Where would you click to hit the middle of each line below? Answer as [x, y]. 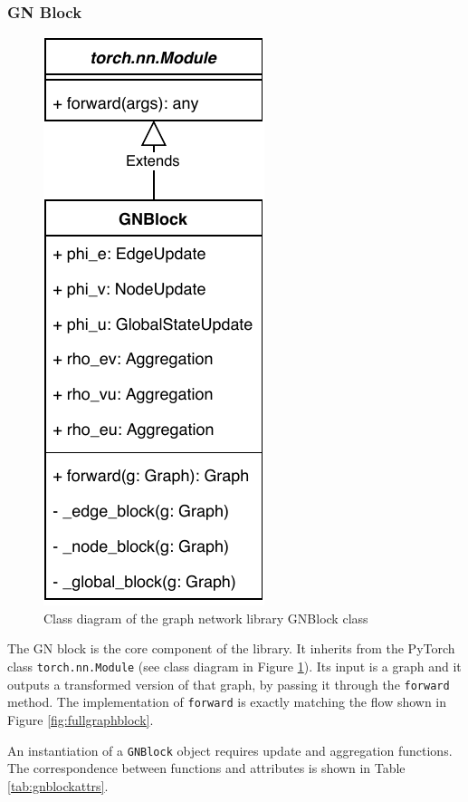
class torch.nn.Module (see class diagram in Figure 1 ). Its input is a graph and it [234, 666]
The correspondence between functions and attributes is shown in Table [206, 768]
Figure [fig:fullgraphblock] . [81, 719]
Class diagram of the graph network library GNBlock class [206, 618]
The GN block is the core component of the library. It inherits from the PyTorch [231, 648]
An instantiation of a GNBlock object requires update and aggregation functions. [230, 750]
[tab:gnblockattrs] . [58, 785]
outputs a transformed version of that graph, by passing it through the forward [229, 684]
